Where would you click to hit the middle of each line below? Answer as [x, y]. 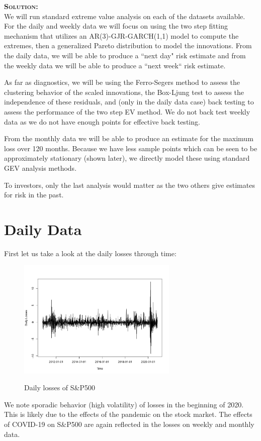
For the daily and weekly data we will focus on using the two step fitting [116, 26]
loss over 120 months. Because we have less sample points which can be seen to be [131, 148]
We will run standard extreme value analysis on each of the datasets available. [125, 16]
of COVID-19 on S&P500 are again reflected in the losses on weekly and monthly [129, 424]
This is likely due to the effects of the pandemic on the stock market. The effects [128, 414]
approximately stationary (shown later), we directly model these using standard [127, 158]
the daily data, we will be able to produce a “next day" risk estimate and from [125, 55]
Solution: [21, 6]
